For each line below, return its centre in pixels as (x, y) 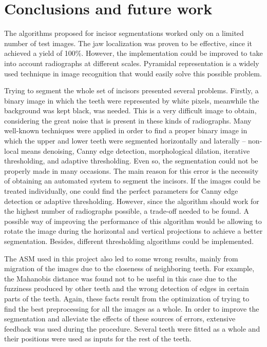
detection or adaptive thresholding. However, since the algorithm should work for (132, 201)
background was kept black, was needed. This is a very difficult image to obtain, (130, 110)
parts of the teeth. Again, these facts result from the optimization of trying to (127, 298)
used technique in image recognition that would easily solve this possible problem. (133, 73)
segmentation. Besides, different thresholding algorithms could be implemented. (129, 241)
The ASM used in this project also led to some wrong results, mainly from (121, 258)
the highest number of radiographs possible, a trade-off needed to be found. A (127, 211)
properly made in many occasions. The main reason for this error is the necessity (131, 170)
